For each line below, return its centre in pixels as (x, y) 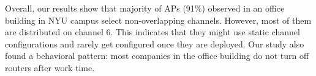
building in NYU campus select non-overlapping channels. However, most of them (158, 20)
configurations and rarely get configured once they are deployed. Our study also (155, 43)
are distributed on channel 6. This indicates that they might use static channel (152, 32)
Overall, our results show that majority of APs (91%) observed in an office (145, 8)
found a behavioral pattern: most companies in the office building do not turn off (157, 56)
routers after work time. (50, 67)
